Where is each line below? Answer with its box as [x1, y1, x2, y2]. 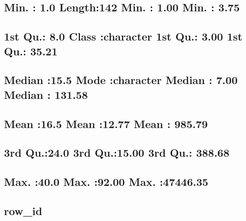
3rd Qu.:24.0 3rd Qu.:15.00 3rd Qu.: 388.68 [4, 145, 230, 160]
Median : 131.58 [4, 87, 88, 102]
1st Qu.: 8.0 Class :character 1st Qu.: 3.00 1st [4, 29, 243, 44]
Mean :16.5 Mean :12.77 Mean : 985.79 [4, 116, 208, 131]
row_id [4, 203, 43, 218]
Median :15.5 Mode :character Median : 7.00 [4, 72, 238, 88]
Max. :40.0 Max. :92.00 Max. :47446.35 [4, 174, 208, 189]
